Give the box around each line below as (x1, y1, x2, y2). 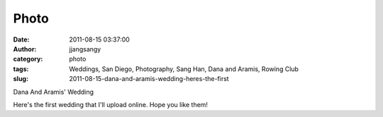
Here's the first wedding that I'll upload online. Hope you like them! (13, 100, 209, 109)
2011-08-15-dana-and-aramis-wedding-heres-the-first (69, 75, 230, 83)
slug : (13, 75, 28, 83)
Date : (13, 35, 30, 44)
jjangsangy (69, 44, 101, 53)
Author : (13, 44, 37, 53)
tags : (13, 64, 29, 73)
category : (13, 55, 43, 63)
